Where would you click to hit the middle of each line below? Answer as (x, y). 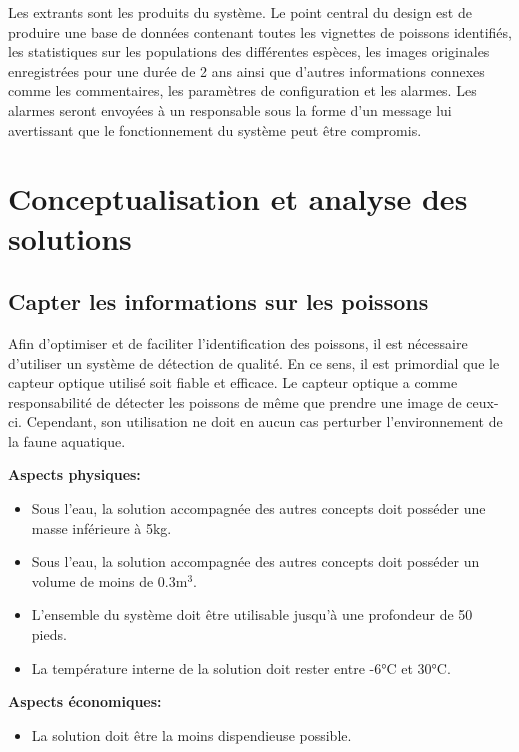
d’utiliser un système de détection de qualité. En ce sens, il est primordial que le (254, 362)
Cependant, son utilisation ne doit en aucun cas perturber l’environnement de (264, 421)
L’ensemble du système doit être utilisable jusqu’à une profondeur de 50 (252, 614)
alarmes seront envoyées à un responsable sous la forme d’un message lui (230, 109)
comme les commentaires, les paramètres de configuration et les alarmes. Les (242, 90)
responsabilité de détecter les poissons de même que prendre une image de (235, 401)
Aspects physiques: (74, 474)
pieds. (49, 634)
